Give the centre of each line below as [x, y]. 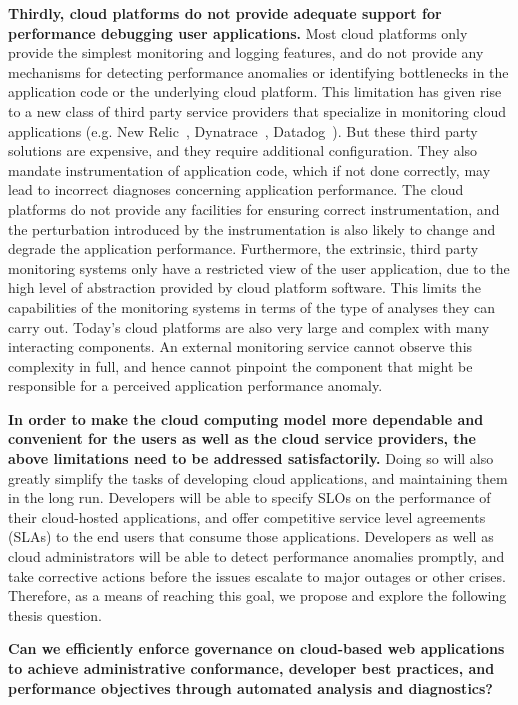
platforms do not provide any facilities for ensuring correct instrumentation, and [254, 208]
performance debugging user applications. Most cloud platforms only [238, 32]
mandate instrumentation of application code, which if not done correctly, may [249, 169]
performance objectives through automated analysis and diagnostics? [250, 687]
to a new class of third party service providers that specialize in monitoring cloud [257, 110]
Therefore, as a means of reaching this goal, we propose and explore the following [257, 595]
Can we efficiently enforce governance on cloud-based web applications [256, 648]
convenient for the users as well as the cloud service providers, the [242, 438]
